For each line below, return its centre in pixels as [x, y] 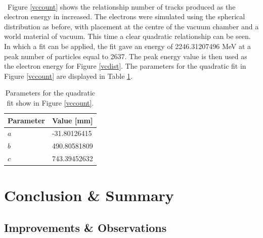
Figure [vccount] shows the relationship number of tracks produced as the [121, 6]
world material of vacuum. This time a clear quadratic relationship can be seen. [127, 36]
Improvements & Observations [85, 227]
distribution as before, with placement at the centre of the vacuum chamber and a [131, 26]
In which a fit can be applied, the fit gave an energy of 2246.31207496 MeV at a [128, 46]
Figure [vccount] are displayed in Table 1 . [68, 76]
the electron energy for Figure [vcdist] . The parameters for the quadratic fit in [125, 66]
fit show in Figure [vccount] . [50, 102]
